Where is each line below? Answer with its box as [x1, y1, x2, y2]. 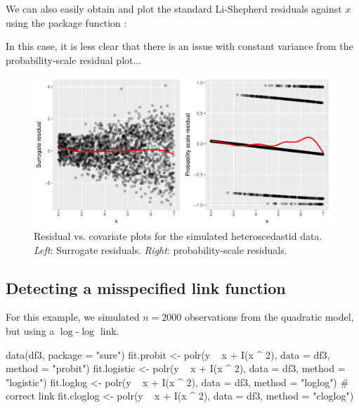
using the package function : [6, 15, 127, 30]
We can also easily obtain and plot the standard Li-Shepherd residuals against [6, 1, 342, 15]
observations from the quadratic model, [184, 310, 354, 324]
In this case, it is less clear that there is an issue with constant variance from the [6, 39, 353, 53]
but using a [6, 323, 55, 338]
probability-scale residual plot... [6, 52, 142, 67]
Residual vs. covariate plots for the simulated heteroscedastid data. [34, 228, 322, 243]
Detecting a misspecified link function [6, 276, 286, 298]
